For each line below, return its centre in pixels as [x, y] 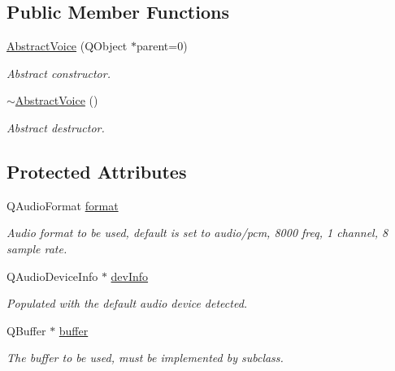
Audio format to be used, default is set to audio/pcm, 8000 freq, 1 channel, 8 [197, 233]
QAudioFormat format [63, 205]
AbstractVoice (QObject [67, 46]
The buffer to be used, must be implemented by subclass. [145, 358]
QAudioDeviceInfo [52, 276]
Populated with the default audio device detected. [127, 303]
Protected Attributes [97, 171]
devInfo [130, 276]
